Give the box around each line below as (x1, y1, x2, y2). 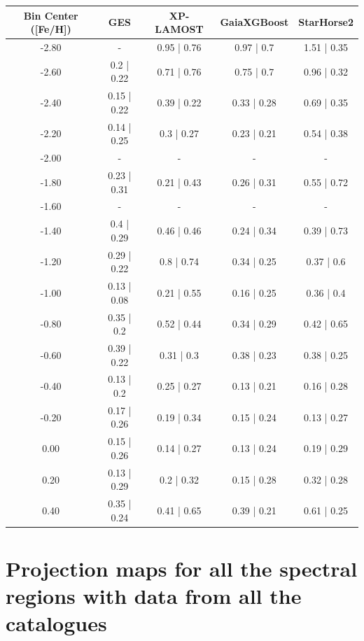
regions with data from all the (6, 582, 302, 610)
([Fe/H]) (30, 22, 71, 36)
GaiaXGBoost (220, 15, 289, 29)
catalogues (6, 609, 107, 638)
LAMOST (155, 22, 204, 36)
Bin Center (23, 8, 78, 22)
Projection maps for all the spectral (6, 554, 358, 583)
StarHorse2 (298, 15, 353, 29)
